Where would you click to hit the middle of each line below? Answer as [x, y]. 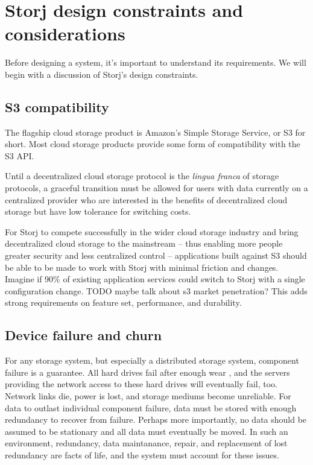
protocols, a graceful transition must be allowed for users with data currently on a [156, 188]
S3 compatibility [57, 106]
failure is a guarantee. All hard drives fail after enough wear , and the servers [147, 372]
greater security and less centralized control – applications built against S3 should [156, 255]
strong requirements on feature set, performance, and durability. [123, 302]
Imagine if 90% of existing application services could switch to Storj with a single [155, 279]
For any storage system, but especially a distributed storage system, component [152, 360]
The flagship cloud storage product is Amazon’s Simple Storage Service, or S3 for [155, 132]
